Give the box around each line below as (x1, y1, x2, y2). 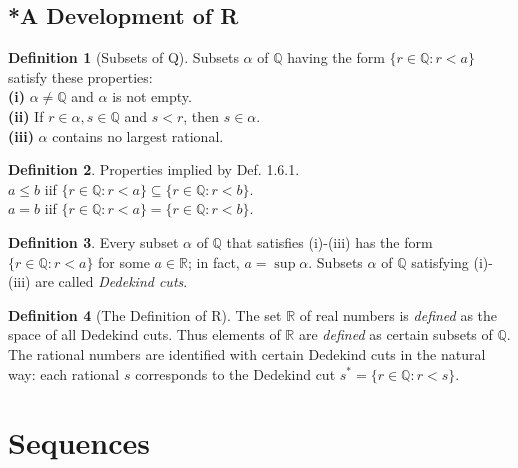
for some (98, 251, 150, 272)
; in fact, (188, 251, 240, 272)
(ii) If (8, 105, 44, 126)
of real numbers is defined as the (299, 304, 498, 325)
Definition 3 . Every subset (8, 231, 179, 252)
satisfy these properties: (8, 66, 153, 87)
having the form (287, 47, 385, 68)
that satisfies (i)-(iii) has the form (226, 231, 433, 252)
